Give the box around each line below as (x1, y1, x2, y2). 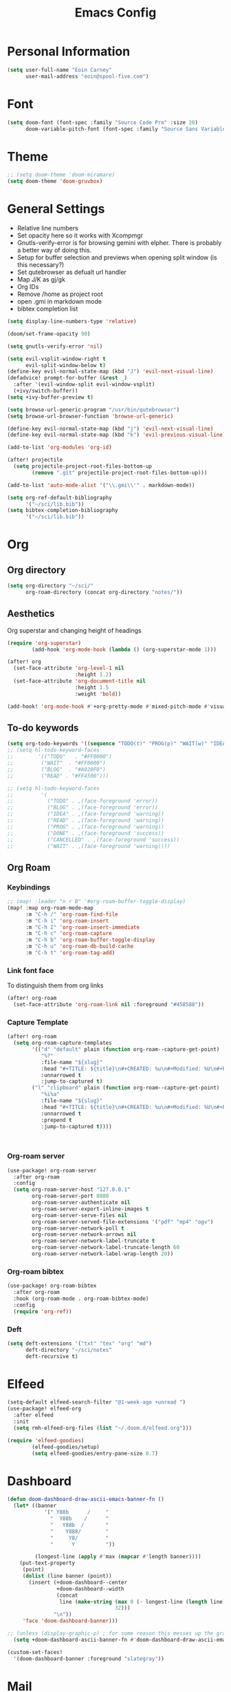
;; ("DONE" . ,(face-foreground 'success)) (7, 829, 165, 836)
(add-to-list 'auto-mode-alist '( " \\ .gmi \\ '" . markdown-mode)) (7, 482, 195, 489)
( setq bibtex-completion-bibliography (7, 507, 118, 514)
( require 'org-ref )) (13, 1308, 72, 1315)
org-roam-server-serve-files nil (32, 1212, 128, 1219)
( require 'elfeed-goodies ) (7, 1437, 85, 1444)
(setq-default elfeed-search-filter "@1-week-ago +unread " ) (7, 1399, 186, 1406)
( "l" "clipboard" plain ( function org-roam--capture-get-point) (32, 1085, 220, 1092)
